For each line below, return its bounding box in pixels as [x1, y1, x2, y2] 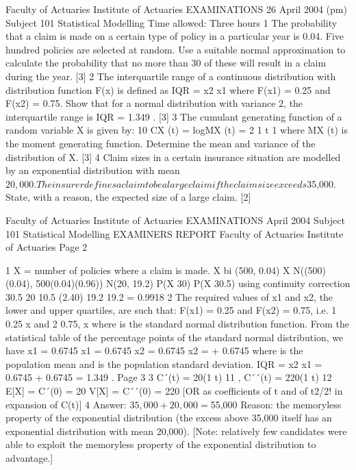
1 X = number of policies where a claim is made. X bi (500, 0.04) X [5, 262, 290, 277]
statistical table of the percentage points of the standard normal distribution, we [5, 330, 344, 344]
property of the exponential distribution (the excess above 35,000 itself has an [5, 410, 332, 425]
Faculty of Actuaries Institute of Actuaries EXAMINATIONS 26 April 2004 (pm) [5, 2, 347, 16]
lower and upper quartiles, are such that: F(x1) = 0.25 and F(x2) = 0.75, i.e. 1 [5, 303, 337, 317]
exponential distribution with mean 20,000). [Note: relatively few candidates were [5, 423, 347, 438]
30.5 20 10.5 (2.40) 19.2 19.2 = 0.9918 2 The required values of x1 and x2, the [5, 289, 333, 304]
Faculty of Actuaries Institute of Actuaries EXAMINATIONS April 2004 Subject [5, 212, 345, 227]
